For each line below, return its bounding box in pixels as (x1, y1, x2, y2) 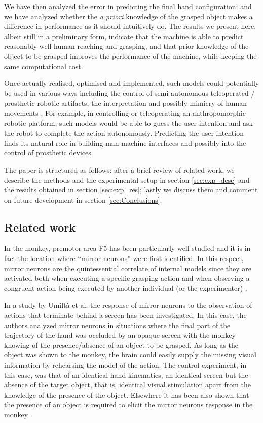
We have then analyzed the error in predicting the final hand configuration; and (4, 1, 252, 11)
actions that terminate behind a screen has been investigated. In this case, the (4, 310, 247, 320)
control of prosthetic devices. (4, 147, 93, 158)
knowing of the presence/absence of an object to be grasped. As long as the (4, 339, 239, 350)
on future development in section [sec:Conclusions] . (4, 194, 162, 205)
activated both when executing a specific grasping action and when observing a (4, 273, 250, 283)
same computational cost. (4, 60, 83, 71)
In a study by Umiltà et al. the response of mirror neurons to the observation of (4, 300, 252, 310)
